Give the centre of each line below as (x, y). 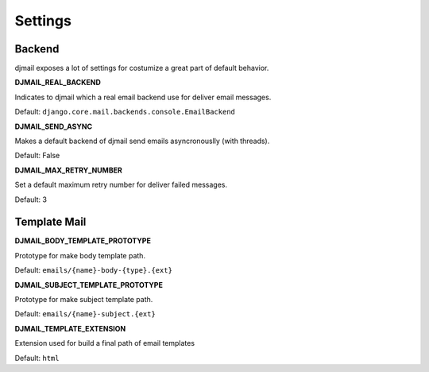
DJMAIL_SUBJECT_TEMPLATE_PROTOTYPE (89, 285)
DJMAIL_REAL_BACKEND (58, 83)
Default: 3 (31, 200)
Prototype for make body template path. (80, 255)
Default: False (37, 156)
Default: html (37, 358)
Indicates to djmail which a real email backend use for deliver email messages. (143, 97)
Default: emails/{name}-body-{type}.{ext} (93, 270)
